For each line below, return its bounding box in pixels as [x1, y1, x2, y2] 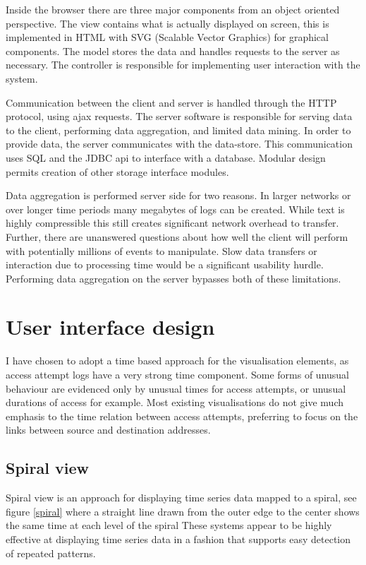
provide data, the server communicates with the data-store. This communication [6, 136, 353, 151]
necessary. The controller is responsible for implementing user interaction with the [6, 57, 360, 72]
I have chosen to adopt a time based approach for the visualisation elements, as [6, 353, 349, 368]
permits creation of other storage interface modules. [6, 164, 229, 179]
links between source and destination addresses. [6, 422, 211, 437]
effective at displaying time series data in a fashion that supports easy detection [6, 531, 351, 546]
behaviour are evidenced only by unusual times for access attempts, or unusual [6, 381, 346, 395]
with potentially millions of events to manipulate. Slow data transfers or [6, 243, 317, 258]
